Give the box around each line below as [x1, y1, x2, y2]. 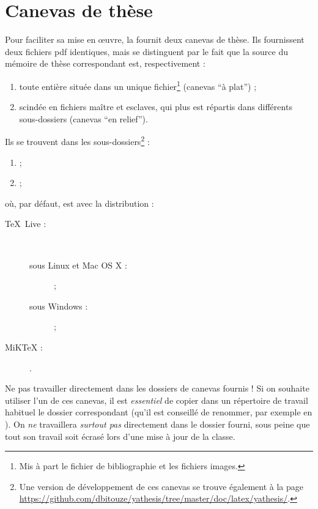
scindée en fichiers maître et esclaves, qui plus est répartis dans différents [19, 100, 292, 113]
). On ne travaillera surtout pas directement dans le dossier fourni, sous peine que [5, 417, 310, 430]
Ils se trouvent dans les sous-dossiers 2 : [5, 133, 150, 147]
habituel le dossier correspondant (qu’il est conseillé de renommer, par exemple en [5, 406, 312, 418]
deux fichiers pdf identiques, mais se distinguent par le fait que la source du [5, 45, 288, 58]
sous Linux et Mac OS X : [29, 258, 127, 271]
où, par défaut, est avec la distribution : [5, 196, 154, 209]
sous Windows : [29, 299, 88, 312]
